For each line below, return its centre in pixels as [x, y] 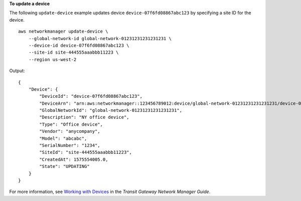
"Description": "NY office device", [85, 117]
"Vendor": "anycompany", [70, 131]
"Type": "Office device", [71, 124]
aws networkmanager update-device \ [63, 32]
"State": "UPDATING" [64, 166]
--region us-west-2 [52, 59]
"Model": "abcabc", [63, 138]
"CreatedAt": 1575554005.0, [74, 159]
